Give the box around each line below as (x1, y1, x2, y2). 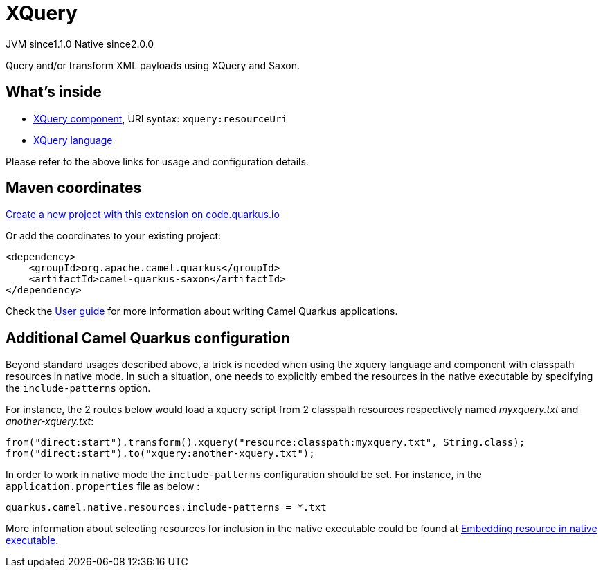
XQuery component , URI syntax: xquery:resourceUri (33, 112, 287, 125)
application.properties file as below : (6, 480, 200, 493)
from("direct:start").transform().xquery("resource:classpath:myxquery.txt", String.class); (6, 437, 525, 448)
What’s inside (6, 83, 102, 101)
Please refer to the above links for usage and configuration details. (6, 155, 309, 167)
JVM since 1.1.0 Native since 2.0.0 (6, 37, 154, 50)
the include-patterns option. (6, 382, 151, 394)
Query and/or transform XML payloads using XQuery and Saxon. (6, 59, 300, 71)
